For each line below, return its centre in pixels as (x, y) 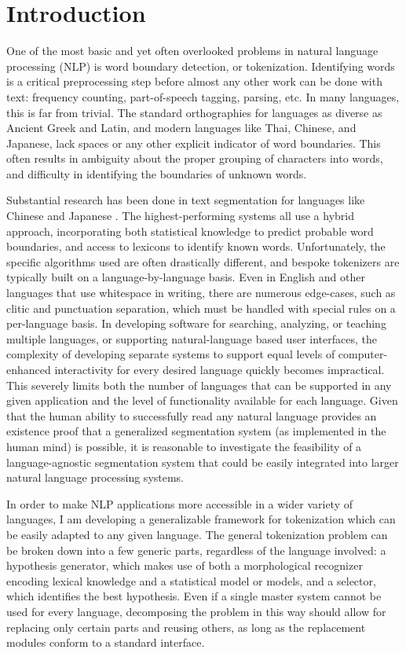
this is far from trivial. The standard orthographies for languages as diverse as (194, 112)
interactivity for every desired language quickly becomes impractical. (219, 369)
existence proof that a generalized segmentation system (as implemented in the (196, 431)
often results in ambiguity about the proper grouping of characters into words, (195, 158)
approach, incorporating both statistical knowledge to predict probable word (190, 231)
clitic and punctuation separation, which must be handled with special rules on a (201, 308)
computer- (363, 354)
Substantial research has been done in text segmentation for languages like (186, 200)
